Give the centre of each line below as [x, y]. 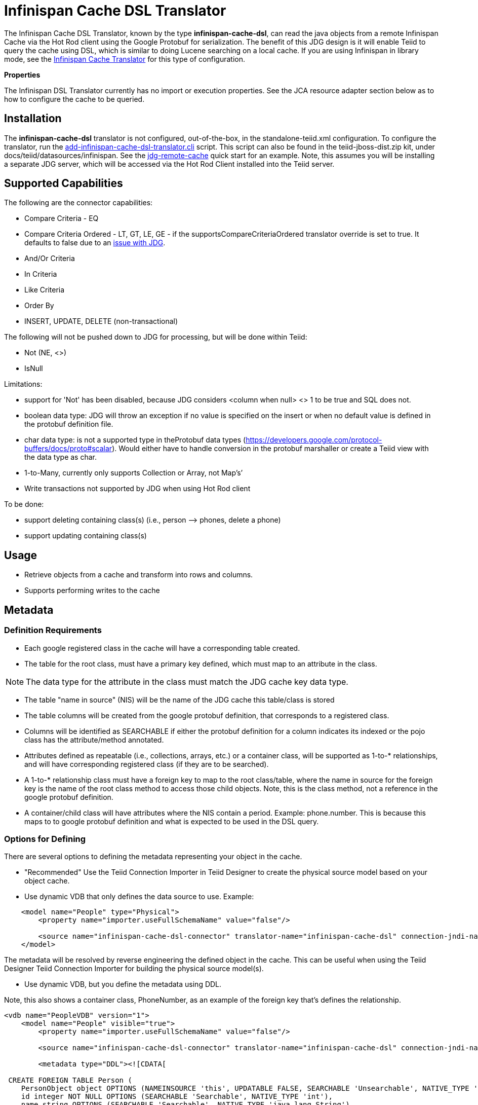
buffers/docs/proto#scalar [68, 449]
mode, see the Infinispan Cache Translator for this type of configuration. [125, 59]
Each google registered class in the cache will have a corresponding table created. [162, 648]
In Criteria [41, 274]
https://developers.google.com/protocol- [314, 440]
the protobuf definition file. [69, 424]
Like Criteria [45, 290]
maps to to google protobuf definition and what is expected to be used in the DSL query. [172, 821]
